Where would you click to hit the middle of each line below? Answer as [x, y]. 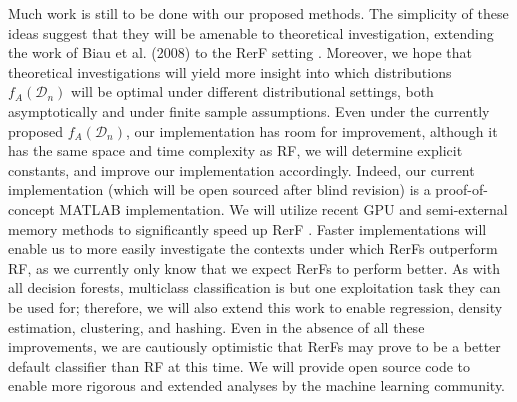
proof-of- [461, 189]
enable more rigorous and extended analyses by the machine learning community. [256, 385]
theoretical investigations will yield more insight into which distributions [230, 71]
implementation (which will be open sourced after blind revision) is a [219, 189]
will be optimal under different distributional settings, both [252, 91]
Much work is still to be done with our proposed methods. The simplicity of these [258, 13]
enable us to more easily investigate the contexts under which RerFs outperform [253, 248]
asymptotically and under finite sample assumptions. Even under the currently [249, 110]
